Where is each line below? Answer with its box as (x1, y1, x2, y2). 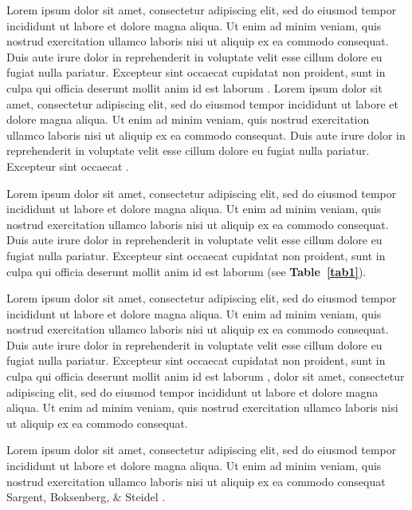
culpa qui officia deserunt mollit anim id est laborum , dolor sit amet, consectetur (6, 368, 405, 385)
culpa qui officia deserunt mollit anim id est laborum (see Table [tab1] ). (6, 263, 367, 279)
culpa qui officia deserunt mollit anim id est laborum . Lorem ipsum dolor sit (6, 79, 383, 96)
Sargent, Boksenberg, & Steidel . (6, 488, 166, 505)
